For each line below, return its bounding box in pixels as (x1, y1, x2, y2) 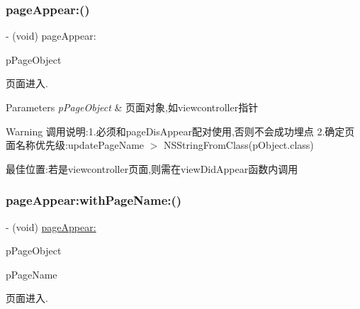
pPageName (6, 266, 57, 281)
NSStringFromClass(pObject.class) (164, 137, 314, 152)
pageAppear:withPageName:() (6, 191, 182, 209)
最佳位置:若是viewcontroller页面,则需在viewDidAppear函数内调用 (6, 161, 298, 176)
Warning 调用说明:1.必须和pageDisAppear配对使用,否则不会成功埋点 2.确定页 (6, 123, 355, 138)
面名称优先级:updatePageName (6, 137, 145, 152)
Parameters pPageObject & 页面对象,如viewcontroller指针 (6, 100, 259, 114)
